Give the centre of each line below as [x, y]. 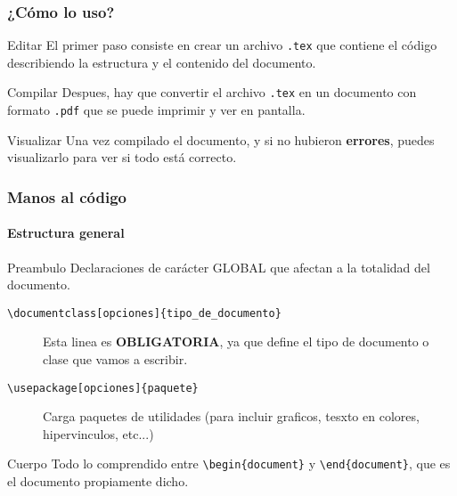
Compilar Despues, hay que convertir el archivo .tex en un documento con [212, 92]
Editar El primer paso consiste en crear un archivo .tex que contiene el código [222, 45]
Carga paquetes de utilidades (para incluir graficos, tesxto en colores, [231, 416]
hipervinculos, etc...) [98, 433]
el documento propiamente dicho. [98, 481]
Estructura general [66, 233]
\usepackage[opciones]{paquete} [103, 388]
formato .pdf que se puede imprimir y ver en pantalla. [156, 110]
